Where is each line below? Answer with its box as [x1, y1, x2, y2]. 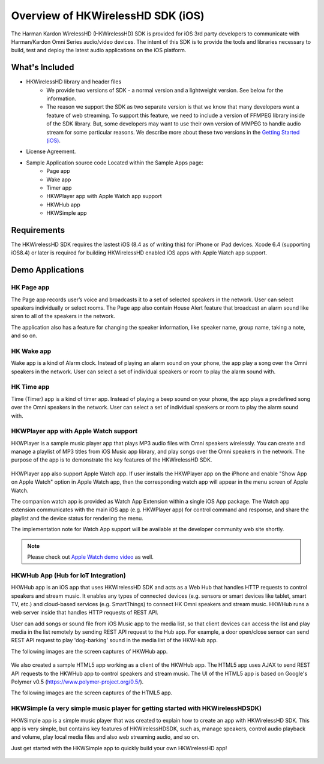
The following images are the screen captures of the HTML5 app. [11, 689, 173, 696]
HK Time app [11, 383, 50, 391]
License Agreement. [26, 148, 76, 155]
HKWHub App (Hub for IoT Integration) [11, 571, 126, 579]
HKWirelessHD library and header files [26, 78, 122, 85]
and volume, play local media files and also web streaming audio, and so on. [11, 733, 200, 741]
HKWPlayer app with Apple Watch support [11, 427, 138, 435]
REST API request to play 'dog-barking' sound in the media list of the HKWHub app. [11, 637, 218, 644]
